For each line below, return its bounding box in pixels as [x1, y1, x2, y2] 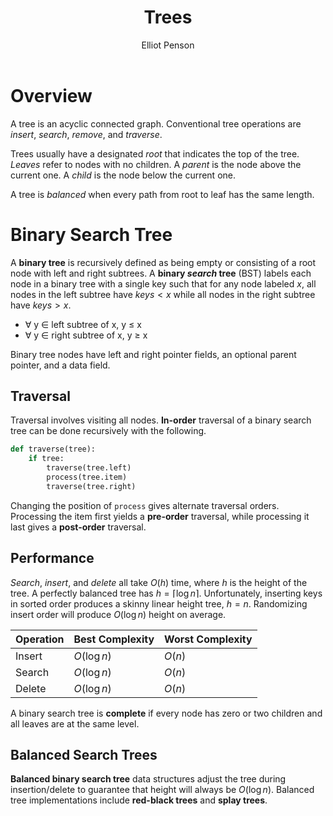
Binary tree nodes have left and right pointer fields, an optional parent [10, 348, 297, 360]
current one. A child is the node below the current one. [10, 169, 236, 181]
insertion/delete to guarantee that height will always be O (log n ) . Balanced [10, 784, 315, 796]
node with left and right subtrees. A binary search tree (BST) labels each [10, 267, 312, 279]
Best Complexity [73, 632, 155, 646]
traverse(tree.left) [46, 463, 132, 473]
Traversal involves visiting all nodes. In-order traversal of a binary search [10, 414, 312, 426]
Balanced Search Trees [10, 747, 158, 764]
